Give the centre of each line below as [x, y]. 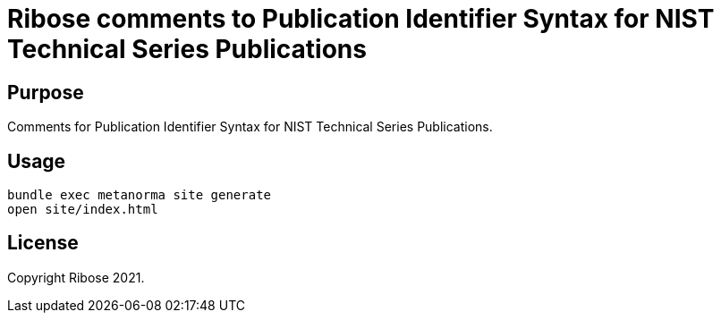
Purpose [46, 92]
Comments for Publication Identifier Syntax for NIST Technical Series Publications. [250, 127]
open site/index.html [83, 210]
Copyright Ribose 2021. [76, 277]
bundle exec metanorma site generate [140, 195]
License [43, 243]
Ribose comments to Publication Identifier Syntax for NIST [361, 19]
